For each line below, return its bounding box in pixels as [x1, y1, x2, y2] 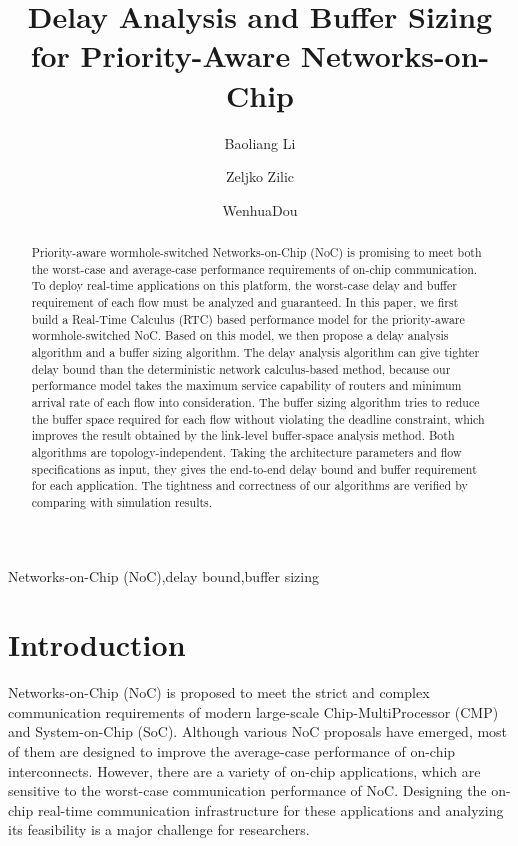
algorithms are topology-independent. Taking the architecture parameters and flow [31, 443, 462, 460]
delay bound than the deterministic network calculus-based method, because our [31, 360, 451, 377]
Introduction [8, 624, 186, 665]
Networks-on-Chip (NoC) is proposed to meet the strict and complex [8, 682, 430, 703]
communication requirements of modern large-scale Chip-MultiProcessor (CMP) [8, 701, 499, 722]
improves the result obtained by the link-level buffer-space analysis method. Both [31, 427, 455, 444]
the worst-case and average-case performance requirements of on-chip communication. [31, 260, 478, 277]
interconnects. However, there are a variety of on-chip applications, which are [8, 760, 481, 781]
